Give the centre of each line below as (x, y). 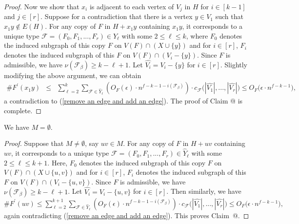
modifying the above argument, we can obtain (73, 75)
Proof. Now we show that (42, 6)
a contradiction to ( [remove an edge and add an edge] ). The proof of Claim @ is (123, 101)
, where (197, 35)
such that (229, 16)
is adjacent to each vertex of (132, 6)
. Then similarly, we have (204, 191)
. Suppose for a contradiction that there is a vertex (117, 16)
